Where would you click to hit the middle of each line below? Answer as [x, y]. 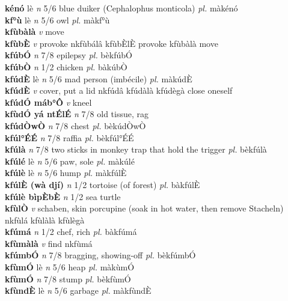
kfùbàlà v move [35, 32]
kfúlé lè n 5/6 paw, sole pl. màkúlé [70, 161]
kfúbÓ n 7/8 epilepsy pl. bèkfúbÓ [69, 55]
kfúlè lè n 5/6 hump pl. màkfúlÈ [66, 173]
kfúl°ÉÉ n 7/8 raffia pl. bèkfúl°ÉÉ [69, 137]
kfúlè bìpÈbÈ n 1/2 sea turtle [63, 196]
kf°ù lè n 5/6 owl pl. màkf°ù [57, 20]
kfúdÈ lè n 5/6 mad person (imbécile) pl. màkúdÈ [99, 78]
